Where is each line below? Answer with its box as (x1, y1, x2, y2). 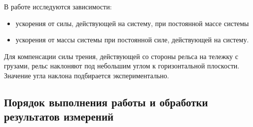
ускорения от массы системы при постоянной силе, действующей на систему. (15, 34, 249, 45)
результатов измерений (4, 109, 114, 124)
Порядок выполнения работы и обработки (4, 94, 208, 109)
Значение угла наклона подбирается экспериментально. (4, 70, 169, 80)
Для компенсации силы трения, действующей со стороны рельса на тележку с (4, 51, 238, 61)
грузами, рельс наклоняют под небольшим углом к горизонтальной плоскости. (4, 61, 240, 71)
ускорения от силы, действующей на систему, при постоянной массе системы (15, 18, 249, 28)
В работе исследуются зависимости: (4, 1, 112, 11)
